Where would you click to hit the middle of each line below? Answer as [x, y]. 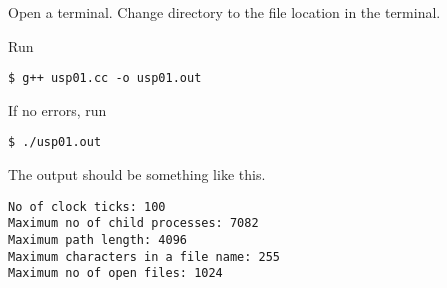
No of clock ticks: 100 [87, 206]
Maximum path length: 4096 [97, 240]
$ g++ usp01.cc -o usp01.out [105, 78]
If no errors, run [57, 109]
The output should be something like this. [137, 174]
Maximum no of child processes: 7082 [133, 223]
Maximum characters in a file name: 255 [144, 256]
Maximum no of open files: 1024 [115, 273]
